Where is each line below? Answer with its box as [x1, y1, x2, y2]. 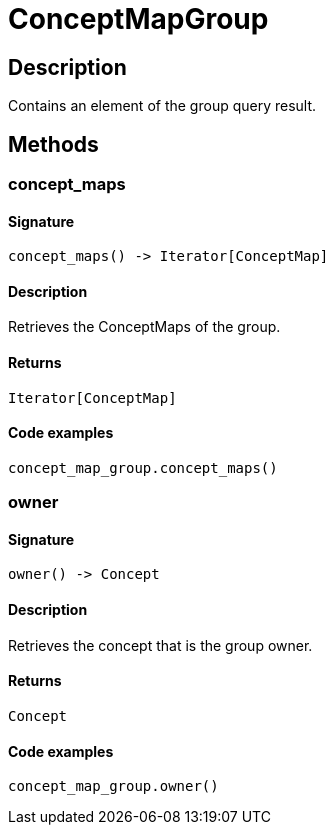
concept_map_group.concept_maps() [8, 459, 278, 476]
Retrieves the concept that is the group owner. [8, 636, 313, 654]
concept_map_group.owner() [8, 778, 219, 795]
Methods [8, 131, 99, 157]
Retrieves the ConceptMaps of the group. [8, 318, 281, 336]
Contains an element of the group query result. [8, 97, 317, 115]
